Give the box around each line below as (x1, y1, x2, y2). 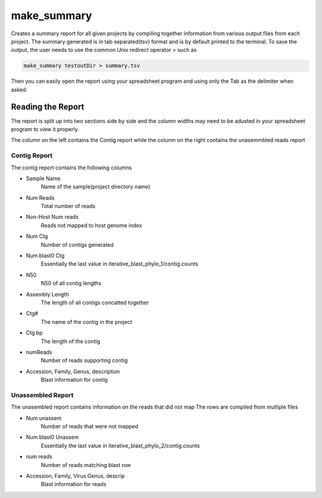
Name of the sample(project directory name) (41, 183, 150, 190)
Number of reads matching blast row (41, 461, 131, 468)
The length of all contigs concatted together (41, 299, 149, 306)
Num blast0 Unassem (26, 434, 79, 441)
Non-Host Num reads (26, 214, 79, 221)
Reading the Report (11, 101, 85, 112)
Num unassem (26, 415, 62, 422)
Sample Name (26, 175, 61, 182)
